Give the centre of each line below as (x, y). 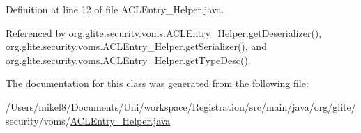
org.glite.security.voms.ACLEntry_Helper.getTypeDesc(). (128, 60)
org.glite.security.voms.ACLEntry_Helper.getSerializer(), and (136, 46)
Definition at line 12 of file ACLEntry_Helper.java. (115, 9)
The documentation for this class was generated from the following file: (157, 83)
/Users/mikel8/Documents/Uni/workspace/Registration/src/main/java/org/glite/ (181, 106)
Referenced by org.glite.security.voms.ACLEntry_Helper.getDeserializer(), (164, 32)
